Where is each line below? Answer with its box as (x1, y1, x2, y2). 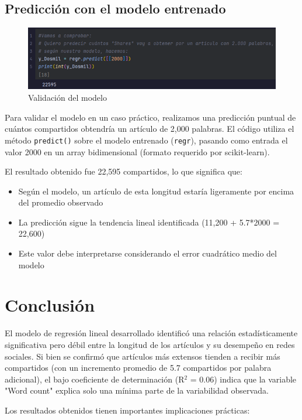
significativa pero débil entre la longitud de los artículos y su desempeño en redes (5, 338, 295, 350)
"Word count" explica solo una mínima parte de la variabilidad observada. (5, 384, 269, 397)
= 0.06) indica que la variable (190, 373, 297, 385)
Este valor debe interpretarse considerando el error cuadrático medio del (18, 247, 277, 259)
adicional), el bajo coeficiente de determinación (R (5, 373, 185, 385)
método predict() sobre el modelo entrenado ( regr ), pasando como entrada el (5, 134, 288, 146)
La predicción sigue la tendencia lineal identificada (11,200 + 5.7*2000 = (18, 216, 280, 228)
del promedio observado (18, 196, 103, 209)
